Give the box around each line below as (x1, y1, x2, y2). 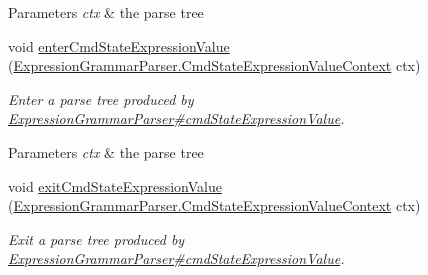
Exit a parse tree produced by (8, 228, 185, 249)
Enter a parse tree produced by (8, 88, 194, 109)
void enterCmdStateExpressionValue (8, 35, 230, 56)
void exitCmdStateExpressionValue (8, 175, 222, 196)
